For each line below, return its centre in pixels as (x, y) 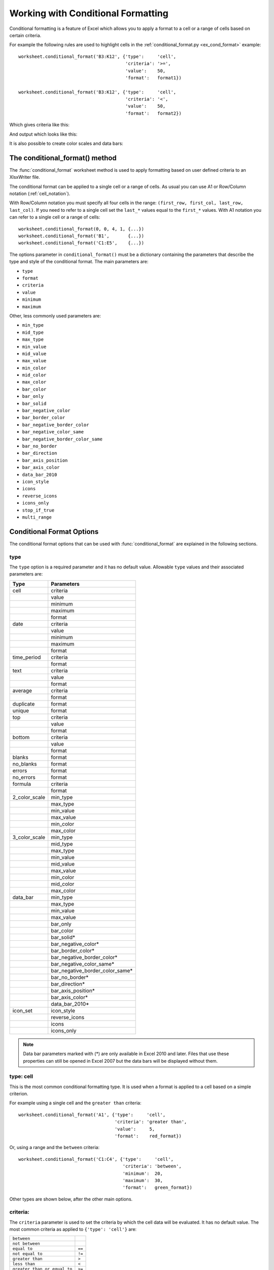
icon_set (23, 1010)
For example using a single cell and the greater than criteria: (75, 1103)
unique (21, 710)
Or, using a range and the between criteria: (55, 1148)
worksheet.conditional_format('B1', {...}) (81, 236)
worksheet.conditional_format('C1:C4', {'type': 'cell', (96, 1159)
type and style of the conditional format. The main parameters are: (79, 262)
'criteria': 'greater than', (151, 1122)
